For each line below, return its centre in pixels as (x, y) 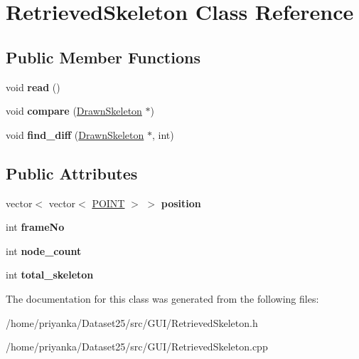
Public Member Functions (103, 57)
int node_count (44, 250)
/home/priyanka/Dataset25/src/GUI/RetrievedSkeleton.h (132, 322)
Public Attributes (72, 173)
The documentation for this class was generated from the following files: (162, 298)
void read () (33, 87)
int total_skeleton (50, 275)
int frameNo (35, 227)
